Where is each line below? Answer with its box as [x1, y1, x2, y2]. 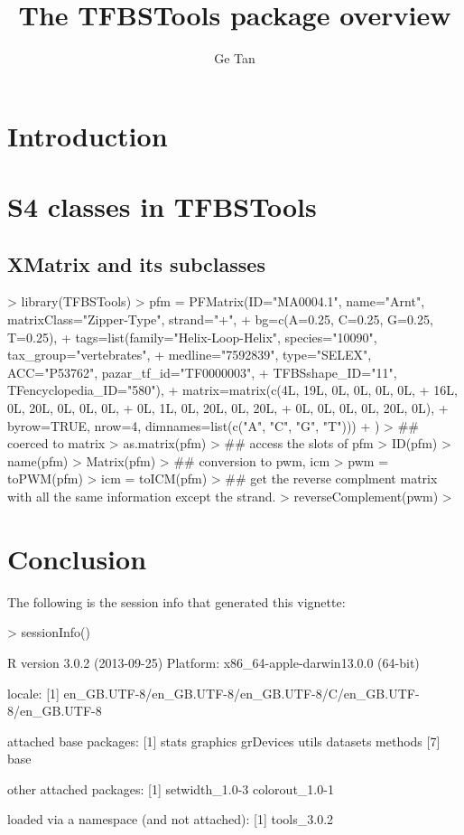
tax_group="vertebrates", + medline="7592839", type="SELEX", [7, 345, 372, 364]
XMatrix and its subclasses [7, 249, 265, 277]
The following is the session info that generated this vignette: [7, 592, 346, 611]
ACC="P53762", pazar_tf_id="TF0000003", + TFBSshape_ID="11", [7, 362, 397, 381]
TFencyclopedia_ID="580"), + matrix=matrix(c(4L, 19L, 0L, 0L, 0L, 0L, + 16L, [7, 380, 458, 399]
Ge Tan [214, 49, 255, 68]
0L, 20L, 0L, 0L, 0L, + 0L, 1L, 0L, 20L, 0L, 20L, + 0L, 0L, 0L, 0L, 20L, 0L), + [7, 399, 449, 417]
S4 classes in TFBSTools [7, 188, 317, 225]
